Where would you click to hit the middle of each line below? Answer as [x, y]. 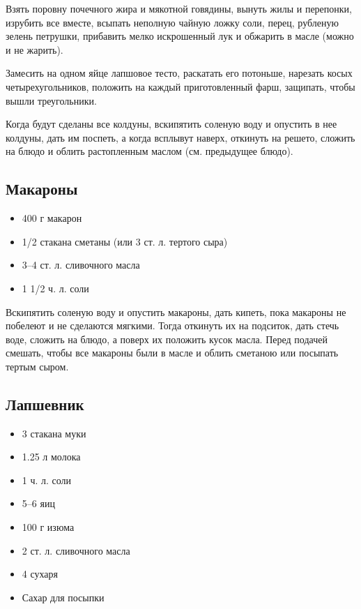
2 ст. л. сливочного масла [76, 550]
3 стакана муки [54, 433]
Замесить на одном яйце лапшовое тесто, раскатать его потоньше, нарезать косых [179, 73]
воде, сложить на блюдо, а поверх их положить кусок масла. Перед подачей [167, 339]
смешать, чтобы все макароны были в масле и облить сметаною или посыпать [172, 353]
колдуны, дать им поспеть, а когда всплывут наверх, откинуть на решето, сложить [180, 137]
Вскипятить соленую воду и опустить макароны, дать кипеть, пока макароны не [176, 311]
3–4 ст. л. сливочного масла [81, 265]
